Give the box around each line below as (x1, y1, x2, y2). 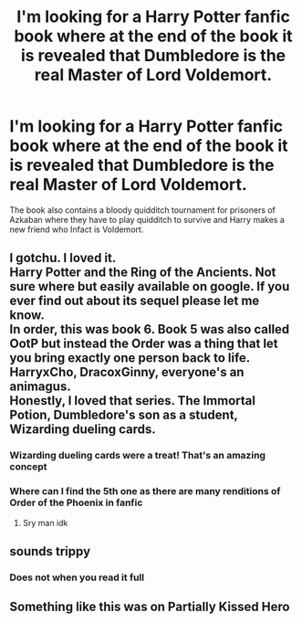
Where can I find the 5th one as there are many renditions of (9, 485, 281, 498)
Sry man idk (22, 517, 68, 528)
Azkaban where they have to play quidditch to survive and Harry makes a (9, 214, 285, 225)
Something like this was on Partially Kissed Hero (9, 599, 290, 615)
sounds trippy (9, 544, 91, 559)
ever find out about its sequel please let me (9, 293, 260, 309)
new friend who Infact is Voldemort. (9, 224, 144, 235)
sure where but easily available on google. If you (9, 279, 290, 294)
